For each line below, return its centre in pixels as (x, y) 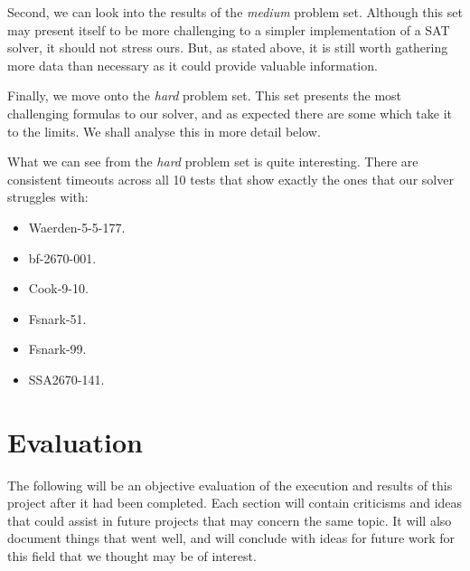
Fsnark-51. (57, 318)
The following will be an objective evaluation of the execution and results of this (230, 485)
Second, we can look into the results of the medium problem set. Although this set (235, 12)
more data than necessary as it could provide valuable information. (193, 65)
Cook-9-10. (58, 288)
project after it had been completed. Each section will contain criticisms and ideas (235, 503)
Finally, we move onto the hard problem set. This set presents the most (205, 95)
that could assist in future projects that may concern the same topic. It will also (230, 520)
